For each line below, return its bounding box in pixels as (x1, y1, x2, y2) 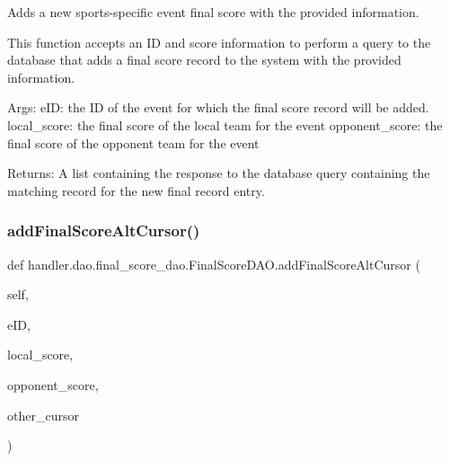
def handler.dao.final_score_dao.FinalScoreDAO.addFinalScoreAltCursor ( (7, 254, 420, 273)
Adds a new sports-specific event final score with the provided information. (7, 3, 419, 21)
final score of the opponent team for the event (7, 133, 260, 152)
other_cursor (7, 405, 79, 424)
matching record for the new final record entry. (7, 181, 265, 199)
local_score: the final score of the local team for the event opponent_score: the (7, 115, 443, 134)
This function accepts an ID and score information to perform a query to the (7, 32, 431, 51)
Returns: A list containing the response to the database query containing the (7, 164, 430, 182)
